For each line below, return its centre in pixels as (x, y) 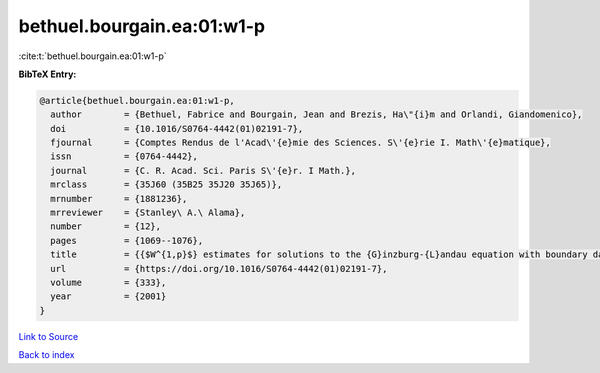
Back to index (46, 355)
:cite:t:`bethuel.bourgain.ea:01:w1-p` (92, 56)
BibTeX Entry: (47, 74)
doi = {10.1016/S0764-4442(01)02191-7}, (177, 128)
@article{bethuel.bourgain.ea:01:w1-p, (137, 100)
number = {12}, (106, 226)
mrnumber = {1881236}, (119, 198)
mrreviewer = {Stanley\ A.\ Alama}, (148, 213)
